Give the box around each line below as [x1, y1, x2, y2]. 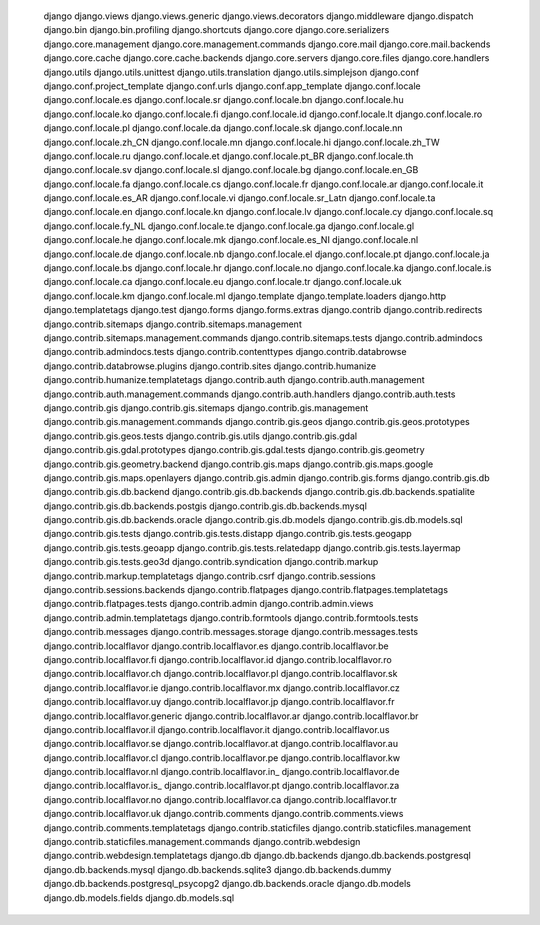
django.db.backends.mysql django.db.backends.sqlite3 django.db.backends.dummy [43, 863, 392, 875]
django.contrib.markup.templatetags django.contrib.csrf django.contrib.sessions [43, 570, 376, 582]
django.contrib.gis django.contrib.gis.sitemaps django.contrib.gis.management [43, 401, 369, 414]
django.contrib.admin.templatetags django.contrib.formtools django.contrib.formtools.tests [43, 611, 419, 624]
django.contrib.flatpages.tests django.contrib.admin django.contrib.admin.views [43, 598, 374, 610]
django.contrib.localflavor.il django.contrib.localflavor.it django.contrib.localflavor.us [43, 723, 390, 735]
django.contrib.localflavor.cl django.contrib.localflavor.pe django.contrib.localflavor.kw [43, 751, 400, 764]
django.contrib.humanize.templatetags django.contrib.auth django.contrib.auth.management [43, 374, 425, 386]
